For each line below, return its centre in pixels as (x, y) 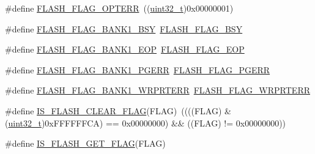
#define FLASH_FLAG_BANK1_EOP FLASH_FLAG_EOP (125, 49)
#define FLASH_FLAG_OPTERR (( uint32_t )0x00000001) (119, 8)
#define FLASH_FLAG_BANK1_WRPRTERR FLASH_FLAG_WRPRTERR (157, 90)
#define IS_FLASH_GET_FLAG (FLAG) (85, 143)
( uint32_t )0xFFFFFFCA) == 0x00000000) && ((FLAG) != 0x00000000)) (146, 123)
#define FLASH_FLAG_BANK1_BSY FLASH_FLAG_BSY (124, 28)
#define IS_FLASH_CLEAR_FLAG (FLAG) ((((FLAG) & (118, 110)
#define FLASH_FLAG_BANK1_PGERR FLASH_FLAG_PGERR (138, 69)
